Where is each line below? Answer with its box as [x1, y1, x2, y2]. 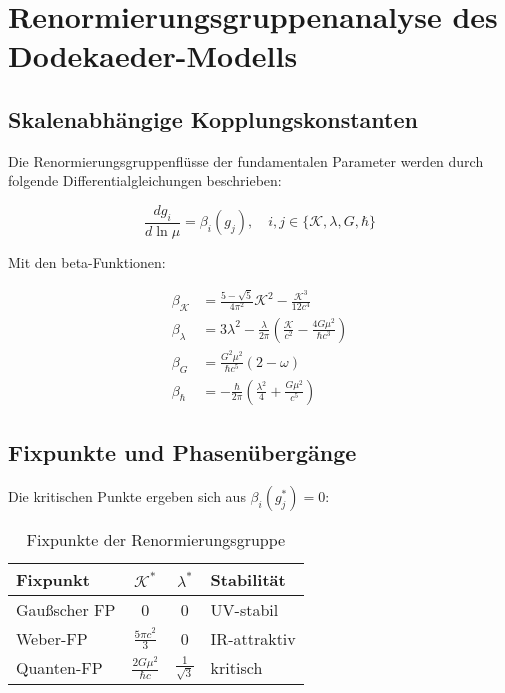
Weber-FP [16, 626, 88, 650]
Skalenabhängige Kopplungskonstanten [8, 103, 418, 134]
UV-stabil [210, 597, 279, 621]
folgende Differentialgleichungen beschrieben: [8, 170, 282, 191]
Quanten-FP [16, 656, 103, 680]
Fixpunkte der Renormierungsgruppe [26, 527, 286, 551]
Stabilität [210, 567, 286, 591]
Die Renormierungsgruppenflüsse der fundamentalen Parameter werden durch [8, 150, 484, 171]
